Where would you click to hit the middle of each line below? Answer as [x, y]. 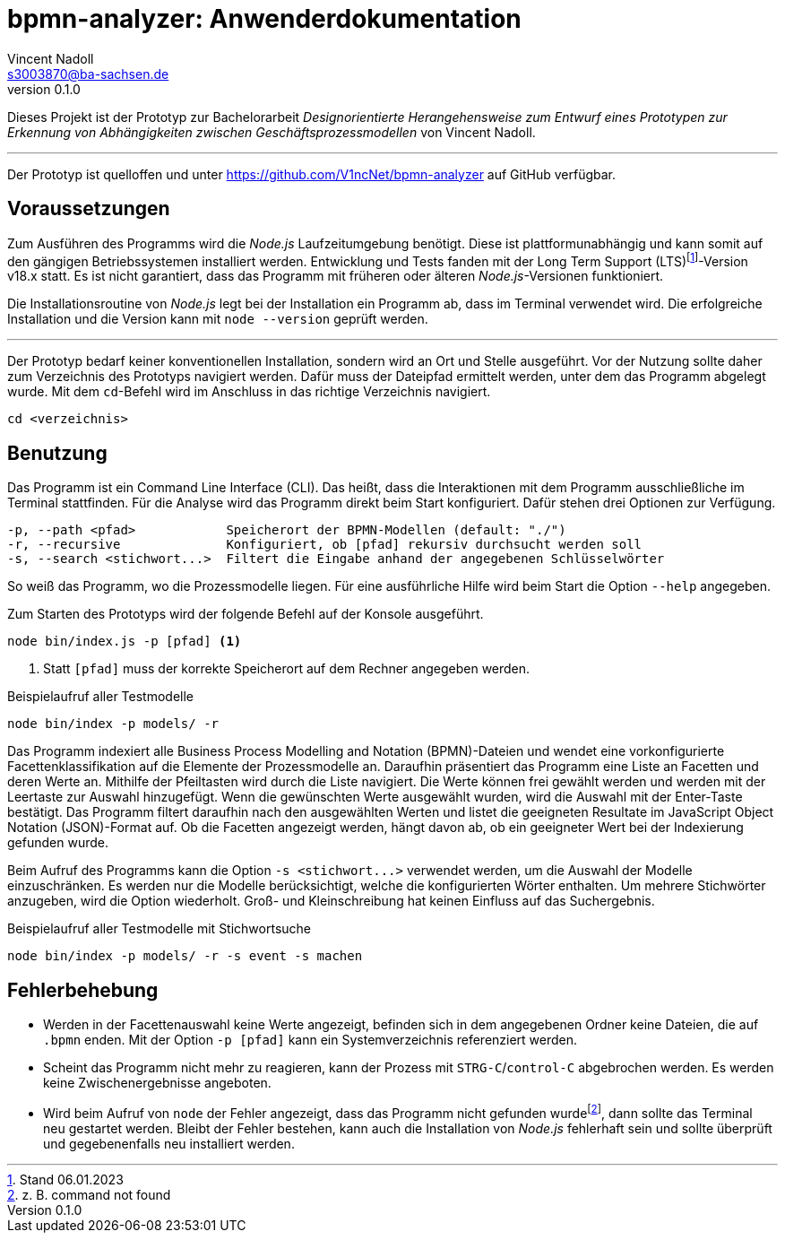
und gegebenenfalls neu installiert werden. [169, 1143]
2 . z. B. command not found [89, 1194]
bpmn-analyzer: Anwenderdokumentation [264, 19]
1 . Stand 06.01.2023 [65, 1179]
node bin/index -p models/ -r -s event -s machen [185, 956]
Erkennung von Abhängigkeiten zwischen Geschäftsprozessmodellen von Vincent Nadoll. [272, 132]
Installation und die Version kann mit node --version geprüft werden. [218, 319]
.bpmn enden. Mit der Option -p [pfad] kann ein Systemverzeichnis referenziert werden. [311, 1039]
